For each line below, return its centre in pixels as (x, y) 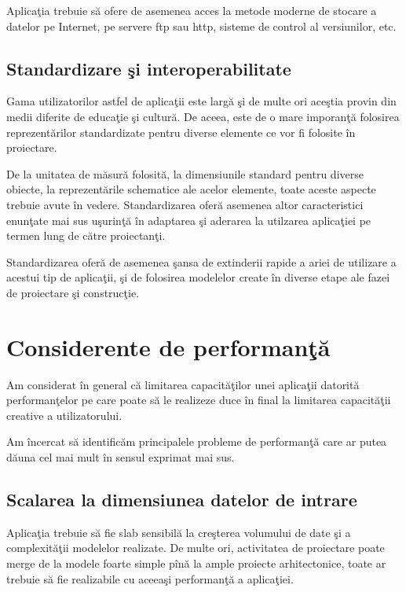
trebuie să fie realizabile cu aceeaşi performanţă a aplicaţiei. (150, 578)
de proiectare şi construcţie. (73, 292)
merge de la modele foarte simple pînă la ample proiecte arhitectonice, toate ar (196, 563)
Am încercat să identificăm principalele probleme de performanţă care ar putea (197, 441)
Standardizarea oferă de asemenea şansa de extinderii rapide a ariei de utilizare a (201, 261)
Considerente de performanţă (168, 346)
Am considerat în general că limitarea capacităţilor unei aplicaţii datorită (183, 384)
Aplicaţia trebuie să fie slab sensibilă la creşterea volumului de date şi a (179, 532)
